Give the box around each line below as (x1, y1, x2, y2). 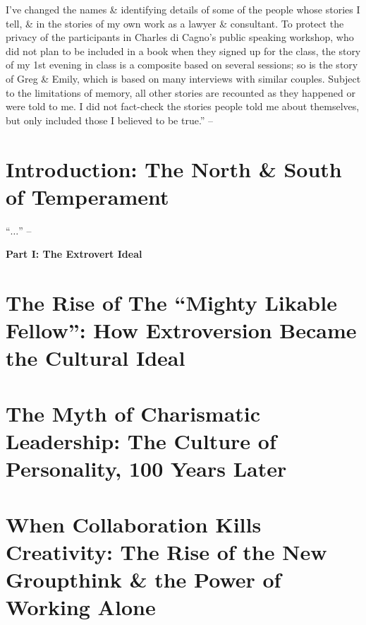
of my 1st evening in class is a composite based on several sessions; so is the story (6, 57, 358, 72)
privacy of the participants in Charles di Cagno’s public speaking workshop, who (6, 30, 354, 44)
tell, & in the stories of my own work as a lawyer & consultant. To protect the (6, 16, 344, 30)
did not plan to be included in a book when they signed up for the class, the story (6, 43, 361, 58)
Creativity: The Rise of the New (6, 537, 327, 566)
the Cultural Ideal (6, 343, 185, 372)
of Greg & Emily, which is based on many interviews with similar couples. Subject (6, 71, 361, 85)
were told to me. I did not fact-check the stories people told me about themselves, (6, 99, 360, 114)
